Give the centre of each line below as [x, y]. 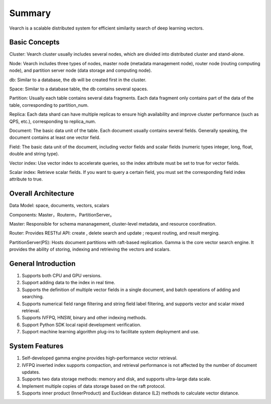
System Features [36, 346]
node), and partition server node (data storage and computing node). [81, 71]
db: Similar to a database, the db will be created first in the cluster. [78, 80]
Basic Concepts [34, 42]
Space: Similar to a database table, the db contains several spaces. [79, 89]
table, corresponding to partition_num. [49, 105]
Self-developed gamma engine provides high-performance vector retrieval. [100, 358]
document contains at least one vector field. [55, 137]
